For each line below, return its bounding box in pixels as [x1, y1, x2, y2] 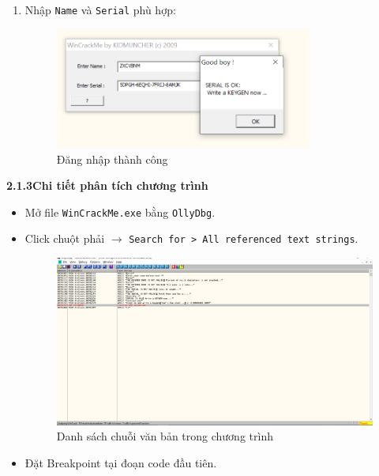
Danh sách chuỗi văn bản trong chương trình [56, 428, 273, 444]
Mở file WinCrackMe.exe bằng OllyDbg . [24, 203, 216, 220]
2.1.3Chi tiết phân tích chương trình [6, 177, 208, 194]
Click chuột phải [24, 230, 105, 247]
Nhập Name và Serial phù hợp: [24, 2, 176, 17]
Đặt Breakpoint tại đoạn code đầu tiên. [24, 454, 217, 470]
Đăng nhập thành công [56, 150, 168, 167]
